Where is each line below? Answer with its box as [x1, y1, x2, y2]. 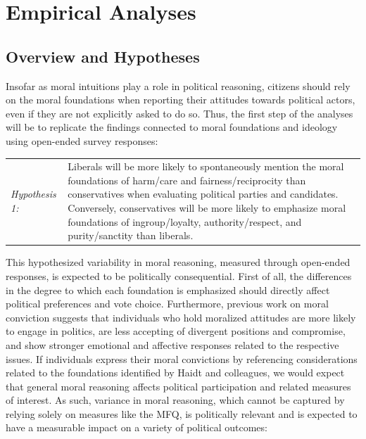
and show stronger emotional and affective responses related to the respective [6, 337, 339, 352]
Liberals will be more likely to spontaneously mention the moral [68, 159, 344, 174]
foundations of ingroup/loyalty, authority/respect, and [68, 214, 302, 229]
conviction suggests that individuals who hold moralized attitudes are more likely [6, 310, 356, 324]
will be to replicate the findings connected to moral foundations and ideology [6, 120, 338, 134]
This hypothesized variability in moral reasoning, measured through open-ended [6, 255, 351, 269]
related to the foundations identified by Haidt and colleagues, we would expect [6, 365, 345, 380]
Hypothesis [11, 186, 56, 201]
